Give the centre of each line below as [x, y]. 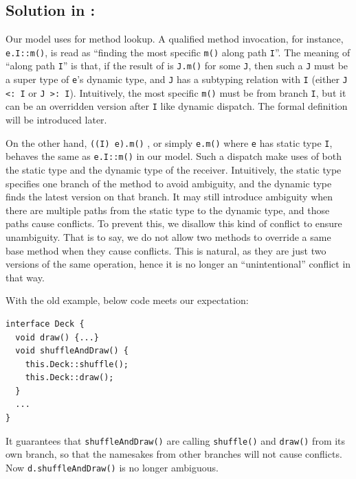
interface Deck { [45, 324]
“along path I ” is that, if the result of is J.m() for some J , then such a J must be [177, 66]
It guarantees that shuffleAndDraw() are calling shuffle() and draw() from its [176, 440]
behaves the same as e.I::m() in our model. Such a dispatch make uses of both [174, 156]
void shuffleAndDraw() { [72, 351]
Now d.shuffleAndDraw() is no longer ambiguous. [112, 467]
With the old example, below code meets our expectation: [127, 300]
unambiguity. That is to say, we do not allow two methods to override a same [168, 236]
